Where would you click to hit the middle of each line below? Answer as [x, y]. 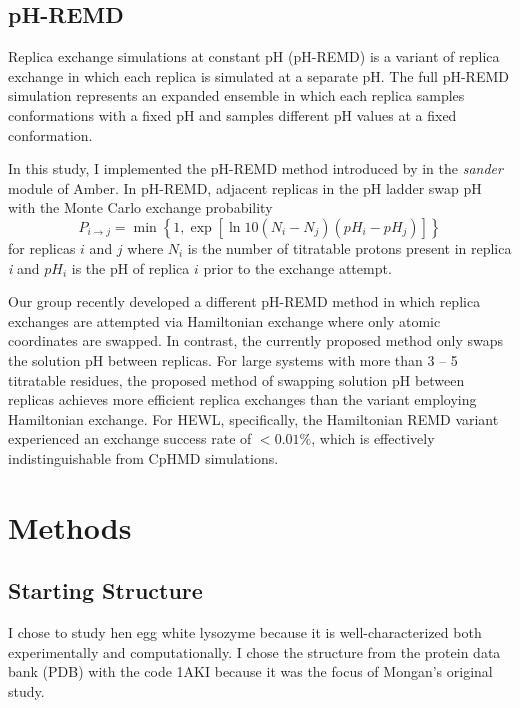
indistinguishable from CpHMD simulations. [143, 457]
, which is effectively [373, 438]
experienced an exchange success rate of [130, 438]
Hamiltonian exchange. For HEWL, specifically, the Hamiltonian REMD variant [253, 418]
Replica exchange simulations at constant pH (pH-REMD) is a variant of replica [254, 56]
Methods [70, 526]
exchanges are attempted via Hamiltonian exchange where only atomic [224, 320]
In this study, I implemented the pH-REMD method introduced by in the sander [255, 168]
